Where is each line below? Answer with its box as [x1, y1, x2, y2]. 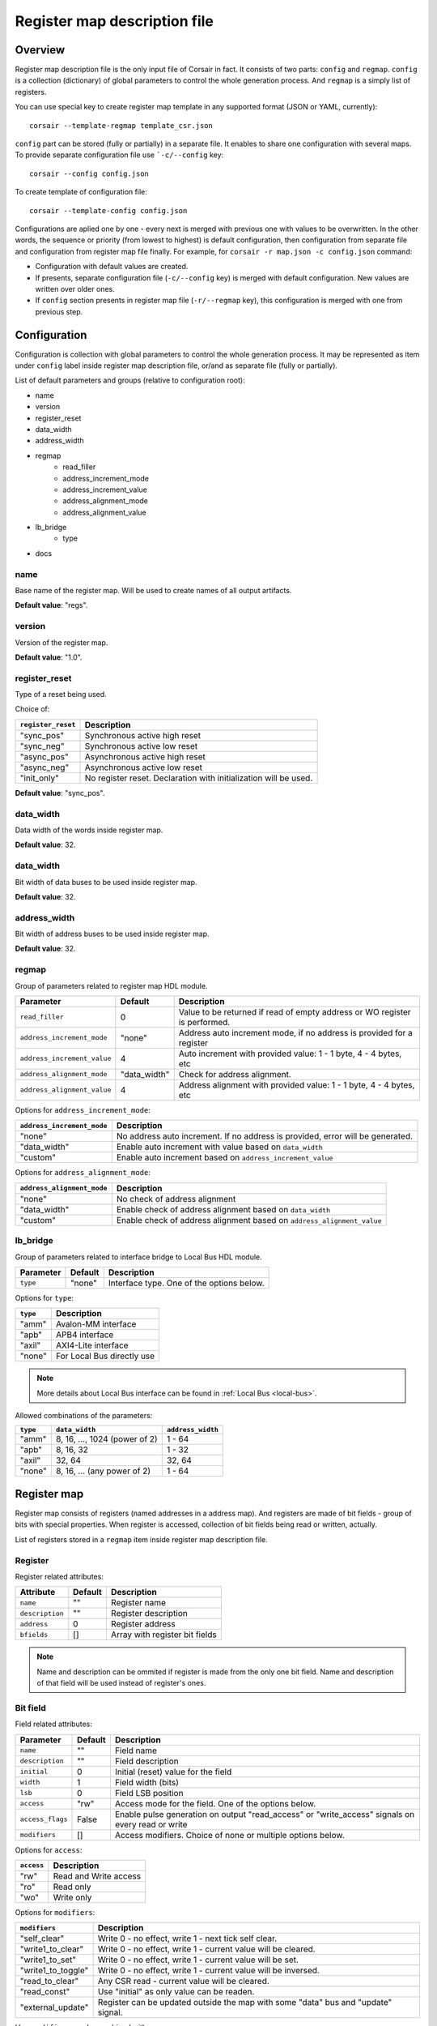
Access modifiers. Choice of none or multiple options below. [114, 1829, 346, 1840]
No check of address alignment [116, 1193, 236, 1204]
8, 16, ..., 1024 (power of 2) [55, 1434, 158, 1445]
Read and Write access [53, 1870, 142, 1882]
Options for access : [15, 1844, 83, 1855]
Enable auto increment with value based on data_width [116, 1141, 323, 1152]
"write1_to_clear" [19, 1943, 84, 1955]
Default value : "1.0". [15, 652, 83, 662]
